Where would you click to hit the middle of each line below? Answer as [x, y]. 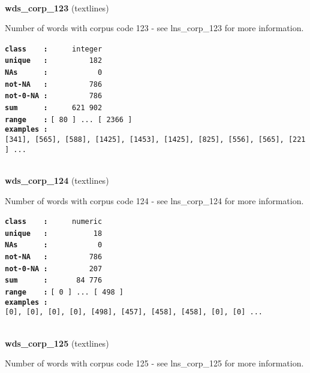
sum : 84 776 [54, 280]
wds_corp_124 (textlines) [57, 180]
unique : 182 [54, 61]
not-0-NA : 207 [54, 269]
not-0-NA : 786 [54, 96]
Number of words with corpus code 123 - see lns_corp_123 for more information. [154, 28]
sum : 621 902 [54, 108]
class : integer [54, 49]
